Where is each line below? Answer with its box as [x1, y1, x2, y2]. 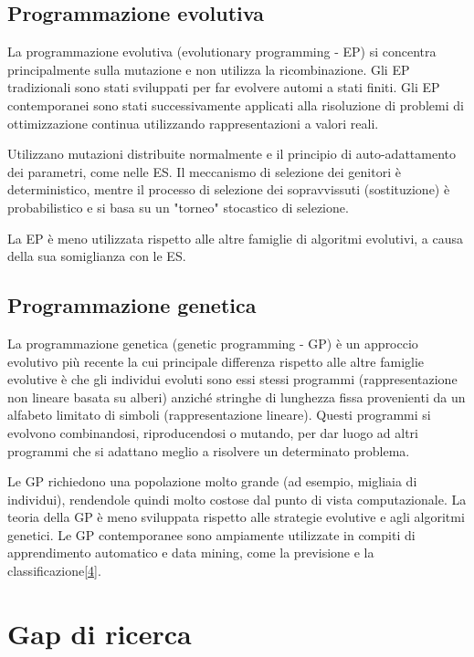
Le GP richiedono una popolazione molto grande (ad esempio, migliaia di [7, 472, 417, 491]
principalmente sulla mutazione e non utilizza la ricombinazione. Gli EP [7, 59, 410, 78]
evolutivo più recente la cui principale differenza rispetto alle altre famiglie [7, 351, 425, 370]
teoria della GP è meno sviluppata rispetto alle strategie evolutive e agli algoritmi [7, 507, 465, 527]
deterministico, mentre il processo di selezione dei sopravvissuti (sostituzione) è [7, 180, 450, 199]
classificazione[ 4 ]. [7, 561, 101, 580]
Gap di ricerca [7, 614, 192, 652]
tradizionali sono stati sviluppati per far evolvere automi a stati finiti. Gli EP [7, 78, 440, 97]
